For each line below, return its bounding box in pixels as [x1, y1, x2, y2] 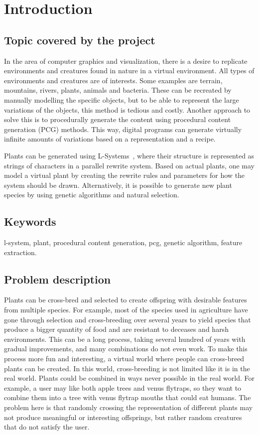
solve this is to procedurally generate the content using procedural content [4, 114, 231, 125]
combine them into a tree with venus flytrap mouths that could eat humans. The [4, 392, 251, 403]
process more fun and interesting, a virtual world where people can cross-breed [4, 353, 245, 364]
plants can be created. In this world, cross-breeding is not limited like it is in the [4, 363, 250, 373]
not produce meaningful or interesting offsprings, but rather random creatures [4, 412, 242, 422]
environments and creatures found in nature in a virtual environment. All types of [4, 65, 255, 76]
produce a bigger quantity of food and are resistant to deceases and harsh [4, 324, 229, 334]
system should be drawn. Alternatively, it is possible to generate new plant [4, 179, 232, 190]
